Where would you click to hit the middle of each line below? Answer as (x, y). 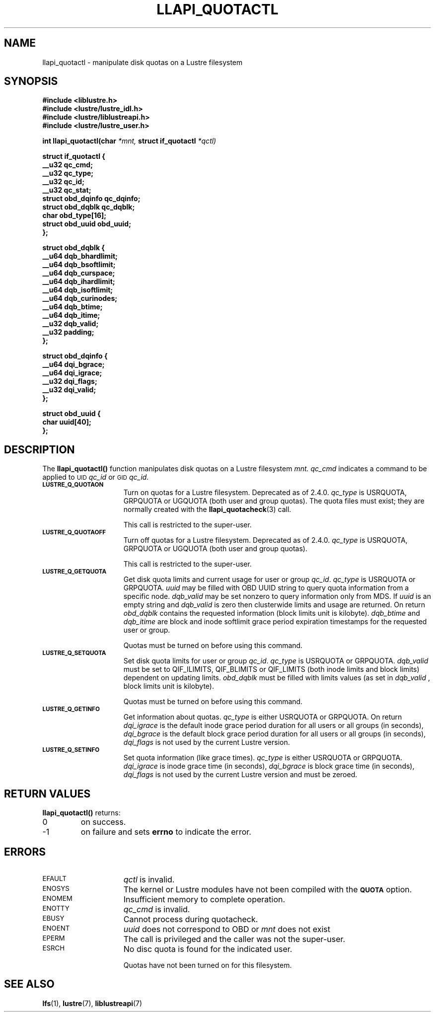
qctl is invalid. (149, 879)
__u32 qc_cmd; (68, 165)
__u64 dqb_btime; (72, 307)
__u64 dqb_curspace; (79, 273)
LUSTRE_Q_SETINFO (71, 750)
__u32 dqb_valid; (71, 324)
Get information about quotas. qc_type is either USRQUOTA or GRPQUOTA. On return (263, 717)
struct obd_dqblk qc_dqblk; (89, 207)
